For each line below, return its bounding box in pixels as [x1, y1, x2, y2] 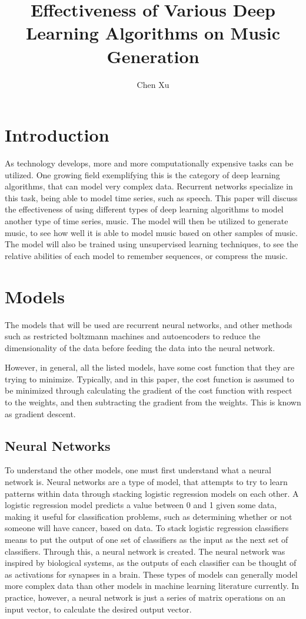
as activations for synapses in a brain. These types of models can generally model [5, 568, 298, 580]
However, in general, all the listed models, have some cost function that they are [5, 361, 295, 374]
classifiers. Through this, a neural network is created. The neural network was [5, 545, 285, 557]
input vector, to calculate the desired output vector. [5, 602, 192, 615]
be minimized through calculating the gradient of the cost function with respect [5, 384, 292, 397]
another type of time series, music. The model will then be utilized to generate [5, 215, 288, 227]
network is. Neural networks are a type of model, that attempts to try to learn [5, 476, 288, 488]
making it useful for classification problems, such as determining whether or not [5, 510, 292, 522]
